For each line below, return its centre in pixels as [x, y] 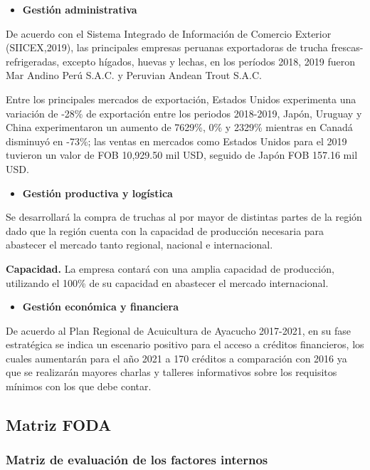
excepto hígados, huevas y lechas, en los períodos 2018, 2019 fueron [209, 61]
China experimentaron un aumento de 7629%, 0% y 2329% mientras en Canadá [179, 127]
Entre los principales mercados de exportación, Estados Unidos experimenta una [181, 99]
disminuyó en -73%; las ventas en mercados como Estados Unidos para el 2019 [176, 141]
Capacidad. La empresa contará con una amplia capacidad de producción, [170, 268]
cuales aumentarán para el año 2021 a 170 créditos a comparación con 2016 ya [176, 358]
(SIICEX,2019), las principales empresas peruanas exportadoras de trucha [167, 47]
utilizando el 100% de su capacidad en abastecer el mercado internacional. [167, 282]
